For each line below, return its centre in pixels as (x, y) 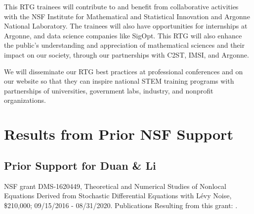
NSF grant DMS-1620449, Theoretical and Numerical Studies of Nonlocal (115, 186)
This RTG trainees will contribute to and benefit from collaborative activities (121, 6)
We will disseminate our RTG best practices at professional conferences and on (124, 71)
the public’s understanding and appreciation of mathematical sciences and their (124, 45)
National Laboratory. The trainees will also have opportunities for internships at (126, 26)
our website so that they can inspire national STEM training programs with (119, 81)
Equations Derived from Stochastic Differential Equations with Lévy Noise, (118, 196)
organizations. (25, 100)
